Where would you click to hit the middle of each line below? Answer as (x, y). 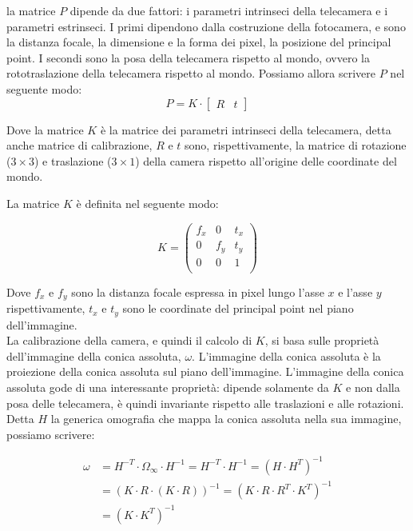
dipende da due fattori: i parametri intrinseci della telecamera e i (229, 10)
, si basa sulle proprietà (322, 340)
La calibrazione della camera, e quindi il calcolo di (129, 340)
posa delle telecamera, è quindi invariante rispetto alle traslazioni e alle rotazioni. (205, 403)
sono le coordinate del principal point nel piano (238, 308)
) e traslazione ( (73, 160)
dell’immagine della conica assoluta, (94, 355)
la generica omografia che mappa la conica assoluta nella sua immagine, (226, 419)
